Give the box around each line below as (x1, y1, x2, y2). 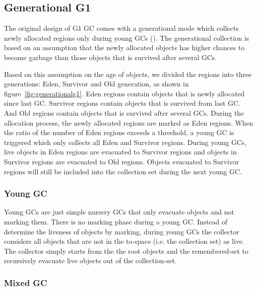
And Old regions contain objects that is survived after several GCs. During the (4, 107, 244, 118)
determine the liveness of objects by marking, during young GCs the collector (4, 226, 240, 236)
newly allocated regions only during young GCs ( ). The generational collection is (4, 32, 249, 43)
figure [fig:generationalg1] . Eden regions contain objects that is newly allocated (4, 88, 245, 98)
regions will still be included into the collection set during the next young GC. (4, 166, 242, 176)
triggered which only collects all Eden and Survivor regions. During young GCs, (4, 137, 247, 147)
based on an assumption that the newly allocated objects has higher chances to (4, 42, 245, 53)
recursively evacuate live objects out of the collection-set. (4, 255, 177, 266)
